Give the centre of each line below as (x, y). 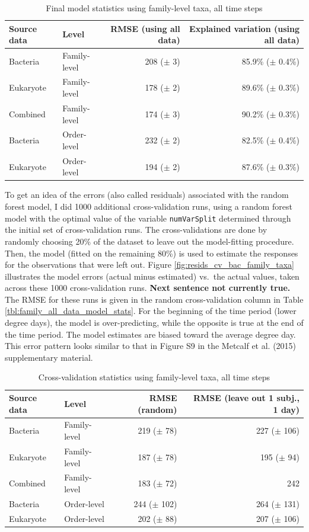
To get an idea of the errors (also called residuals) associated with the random (147, 195)
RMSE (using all (145, 28)
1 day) (286, 409)
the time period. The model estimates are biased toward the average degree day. (150, 334)
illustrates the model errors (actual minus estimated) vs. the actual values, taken (152, 276)
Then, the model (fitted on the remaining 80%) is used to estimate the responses (152, 253)
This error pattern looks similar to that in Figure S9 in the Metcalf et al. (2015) (151, 346)
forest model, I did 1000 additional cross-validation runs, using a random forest (149, 206)
